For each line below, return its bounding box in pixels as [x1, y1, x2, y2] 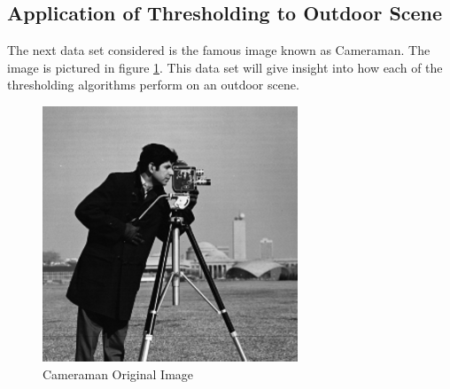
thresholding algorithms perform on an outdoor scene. [7, 75, 299, 94]
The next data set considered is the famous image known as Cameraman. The [7, 41, 431, 59]
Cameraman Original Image [43, 364, 194, 383]
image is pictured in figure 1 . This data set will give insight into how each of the [7, 58, 443, 76]
